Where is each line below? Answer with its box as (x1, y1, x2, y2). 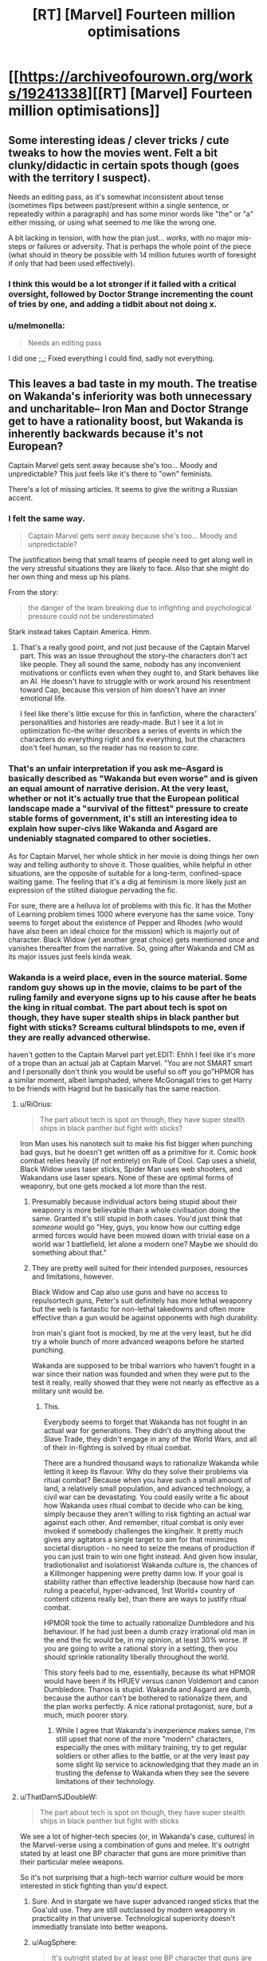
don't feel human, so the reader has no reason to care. (19, 743, 199, 753)
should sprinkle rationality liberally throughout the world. (43, 1651, 230, 1661)
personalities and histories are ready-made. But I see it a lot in (19, 717, 224, 727)
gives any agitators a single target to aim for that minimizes (43, 1534, 238, 1544)
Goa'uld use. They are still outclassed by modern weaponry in (31, 1905, 236, 1915)
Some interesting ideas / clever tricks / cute (8, 134, 230, 147)
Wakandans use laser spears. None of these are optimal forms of (19, 1172, 234, 1182)
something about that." (31, 1248, 108, 1257)
